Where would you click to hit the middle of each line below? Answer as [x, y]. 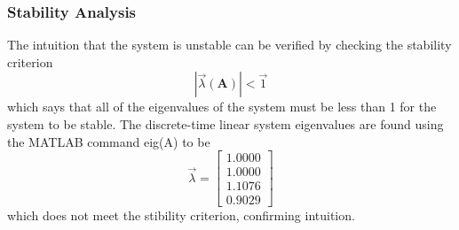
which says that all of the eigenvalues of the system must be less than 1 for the [222, 107]
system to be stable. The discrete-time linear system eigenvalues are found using [226, 124]
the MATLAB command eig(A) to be [109, 141]
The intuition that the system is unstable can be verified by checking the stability [229, 45]
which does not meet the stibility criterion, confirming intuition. [181, 215]
